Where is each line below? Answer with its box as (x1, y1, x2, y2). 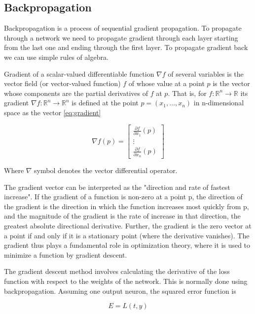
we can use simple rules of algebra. (4, 51, 109, 62)
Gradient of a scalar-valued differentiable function (4, 68, 154, 79)
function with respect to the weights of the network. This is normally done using (4, 276, 248, 286)
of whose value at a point (128, 78, 205, 89)
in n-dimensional (193, 97, 244, 108)
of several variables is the (168, 68, 244, 79)
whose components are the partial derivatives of (4, 88, 148, 98)
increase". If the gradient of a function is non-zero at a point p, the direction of (4, 191, 243, 202)
